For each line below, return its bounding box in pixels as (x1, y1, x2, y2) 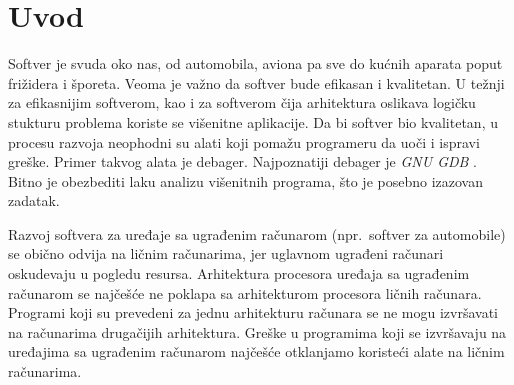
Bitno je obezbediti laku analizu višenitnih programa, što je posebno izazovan (8, 170, 483, 191)
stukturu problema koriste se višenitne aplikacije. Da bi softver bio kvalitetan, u (8, 111, 498, 132)
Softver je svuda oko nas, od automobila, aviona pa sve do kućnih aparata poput (8, 53, 503, 74)
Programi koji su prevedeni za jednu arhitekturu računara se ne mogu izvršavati (8, 302, 498, 323)
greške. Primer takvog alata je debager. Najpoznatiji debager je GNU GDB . (8, 151, 477, 172)
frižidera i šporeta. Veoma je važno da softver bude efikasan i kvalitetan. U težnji (8, 72, 505, 93)
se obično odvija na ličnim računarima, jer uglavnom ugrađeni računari (8, 243, 444, 264)
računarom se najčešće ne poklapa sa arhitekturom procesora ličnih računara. (8, 282, 482, 303)
